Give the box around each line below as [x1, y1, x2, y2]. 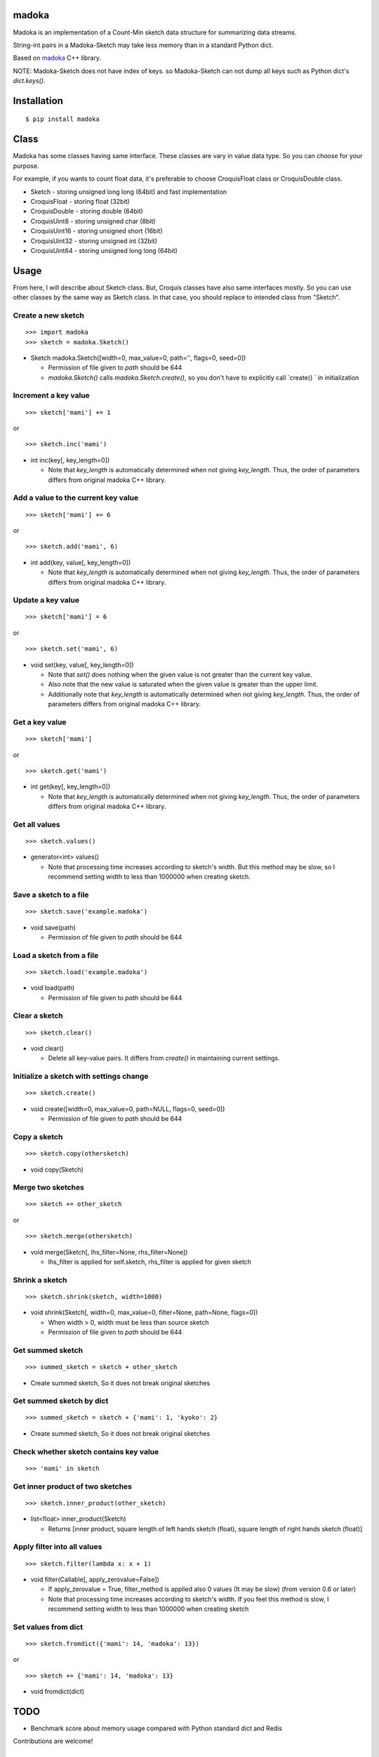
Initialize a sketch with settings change [13, 1072, 149, 1082]
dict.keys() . [13, 77, 46, 85]
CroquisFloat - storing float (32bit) [30, 197, 130, 205]
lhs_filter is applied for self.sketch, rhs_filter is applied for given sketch [48, 1258, 252, 1266]
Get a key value [13, 717, 67, 727]
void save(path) [30, 923, 77, 931]
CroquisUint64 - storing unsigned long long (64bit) [30, 246, 178, 254]
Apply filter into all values [13, 1542, 102, 1552]
